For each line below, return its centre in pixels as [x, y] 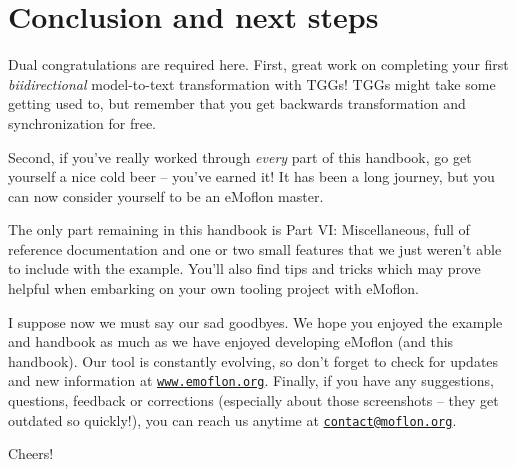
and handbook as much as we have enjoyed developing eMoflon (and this [231, 341]
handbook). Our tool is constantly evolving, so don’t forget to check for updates [253, 360]
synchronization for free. [82, 122]
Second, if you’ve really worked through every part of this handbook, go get [240, 156]
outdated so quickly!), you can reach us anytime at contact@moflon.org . [232, 419]
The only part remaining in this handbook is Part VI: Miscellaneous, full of [239, 229]
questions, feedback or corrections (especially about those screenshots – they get [253, 400]
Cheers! [31, 453]
